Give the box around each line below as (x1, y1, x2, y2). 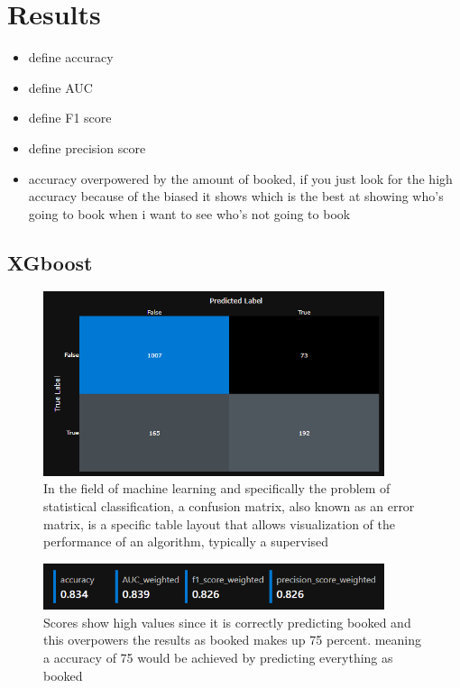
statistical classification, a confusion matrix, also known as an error (43, 496, 415, 515)
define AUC (28, 78, 93, 96)
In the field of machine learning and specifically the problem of (43, 479, 391, 498)
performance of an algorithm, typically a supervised (43, 532, 329, 551)
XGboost (7, 248, 93, 276)
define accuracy (28, 48, 114, 67)
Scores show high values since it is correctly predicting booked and (43, 612, 411, 631)
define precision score (28, 138, 146, 157)
